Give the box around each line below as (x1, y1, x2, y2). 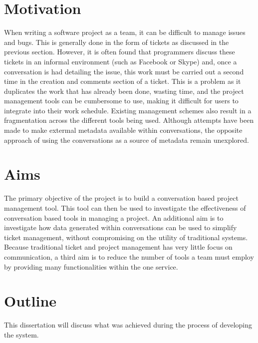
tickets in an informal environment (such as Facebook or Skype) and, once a (4, 56, 237, 66)
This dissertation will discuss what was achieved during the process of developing (4, 320, 253, 330)
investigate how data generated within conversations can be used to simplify (4, 222, 237, 233)
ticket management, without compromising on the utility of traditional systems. (4, 232, 248, 242)
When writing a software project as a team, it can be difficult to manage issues (4, 27, 246, 37)
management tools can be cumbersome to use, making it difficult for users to (4, 95, 239, 106)
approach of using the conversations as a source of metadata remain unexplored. (4, 134, 249, 145)
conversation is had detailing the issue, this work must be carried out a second (4, 66, 244, 76)
